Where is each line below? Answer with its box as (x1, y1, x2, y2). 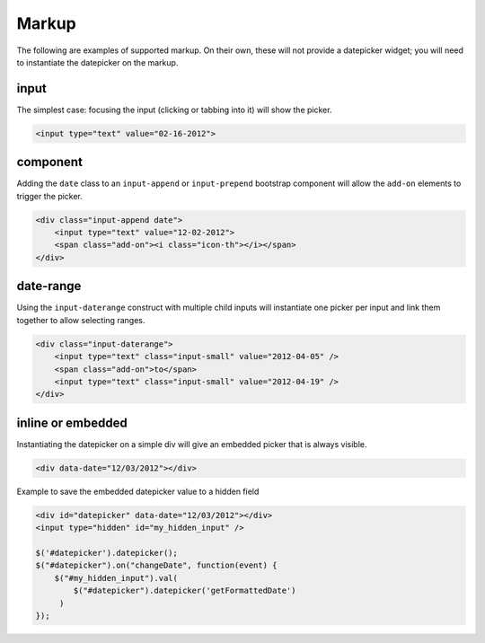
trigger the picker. (16, 190, 83, 201)
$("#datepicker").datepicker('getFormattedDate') (73, 586, 296, 596)
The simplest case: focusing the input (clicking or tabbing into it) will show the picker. (16, 104, 332, 115)
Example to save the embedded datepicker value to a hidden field (16, 486, 260, 497)
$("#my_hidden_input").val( (54, 573, 179, 583)
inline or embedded (16, 415, 128, 430)
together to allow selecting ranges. (16, 314, 145, 325)
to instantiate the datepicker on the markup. (16, 57, 179, 67)
